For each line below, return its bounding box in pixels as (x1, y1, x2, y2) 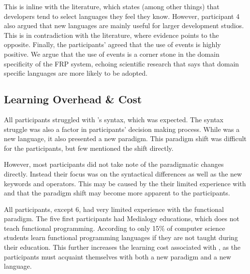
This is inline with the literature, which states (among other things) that (4, 1, 220, 11)
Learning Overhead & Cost (4, 92, 142, 107)
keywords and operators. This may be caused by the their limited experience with (4, 178, 246, 188)
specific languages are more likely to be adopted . (4, 68, 147, 78)
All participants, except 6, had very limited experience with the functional (4, 204, 224, 214)
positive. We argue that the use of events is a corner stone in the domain (4, 48, 220, 59)
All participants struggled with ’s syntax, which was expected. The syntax (4, 114, 223, 124)
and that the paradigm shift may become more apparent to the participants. (4, 188, 230, 198)
